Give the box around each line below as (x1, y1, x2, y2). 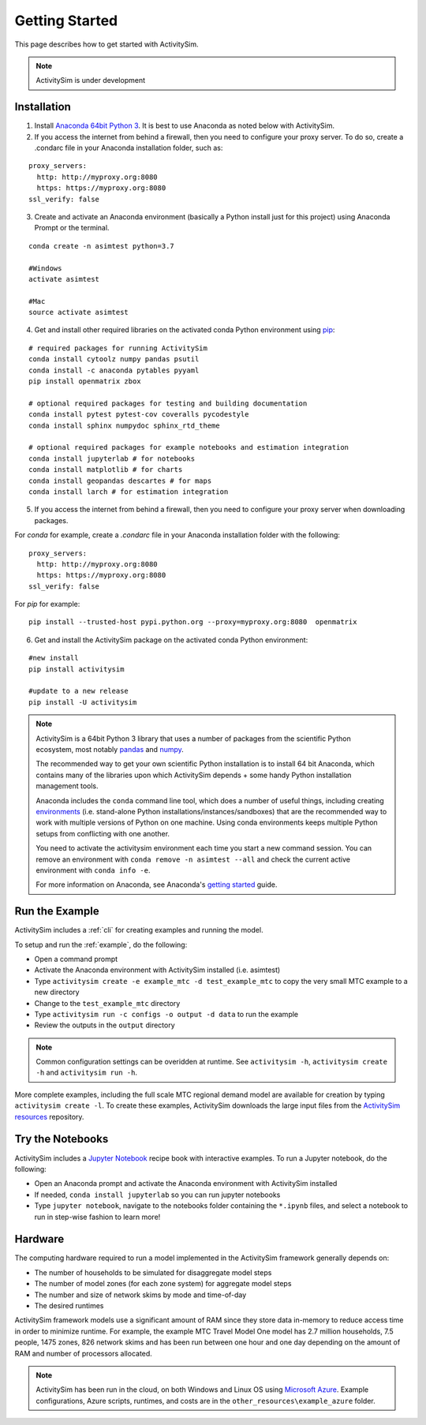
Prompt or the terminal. (34, 223, 110, 233)
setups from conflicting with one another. (35, 828, 170, 838)
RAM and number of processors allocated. (14, 1348, 153, 1358)
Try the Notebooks (14, 1132, 109, 1146)
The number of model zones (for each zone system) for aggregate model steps (34, 1279, 292, 1288)
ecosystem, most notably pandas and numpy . (35, 744, 185, 754)
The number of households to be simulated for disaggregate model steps (34, 1267, 272, 1277)
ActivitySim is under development (35, 76, 146, 85)
